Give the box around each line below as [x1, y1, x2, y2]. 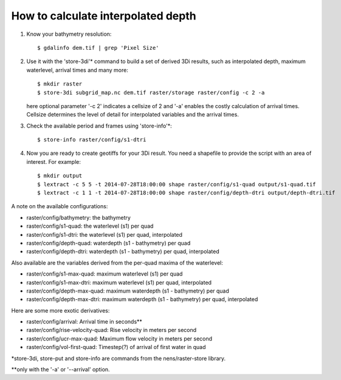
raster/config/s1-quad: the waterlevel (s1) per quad [26, 222, 154, 230]
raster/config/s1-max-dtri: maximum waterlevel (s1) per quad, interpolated [26, 279, 212, 286]
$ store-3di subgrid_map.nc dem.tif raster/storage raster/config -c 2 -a [37, 89, 265, 96]
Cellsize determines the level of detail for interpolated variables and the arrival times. [26, 111, 239, 118]
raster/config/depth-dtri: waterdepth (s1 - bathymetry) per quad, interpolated [26, 248, 219, 255]
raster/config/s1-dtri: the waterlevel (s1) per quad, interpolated [26, 231, 182, 238]
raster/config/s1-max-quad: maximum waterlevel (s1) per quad [26, 270, 183, 277]
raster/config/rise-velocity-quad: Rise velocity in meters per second [26, 327, 197, 334]
